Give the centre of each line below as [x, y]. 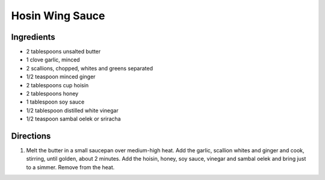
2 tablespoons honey [52, 94]
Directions [31, 136]
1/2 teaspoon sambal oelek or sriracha [73, 119]
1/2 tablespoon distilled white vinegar [72, 110]
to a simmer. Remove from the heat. [70, 167]
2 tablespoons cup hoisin [57, 85]
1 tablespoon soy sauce [55, 102]
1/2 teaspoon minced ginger [61, 77]
